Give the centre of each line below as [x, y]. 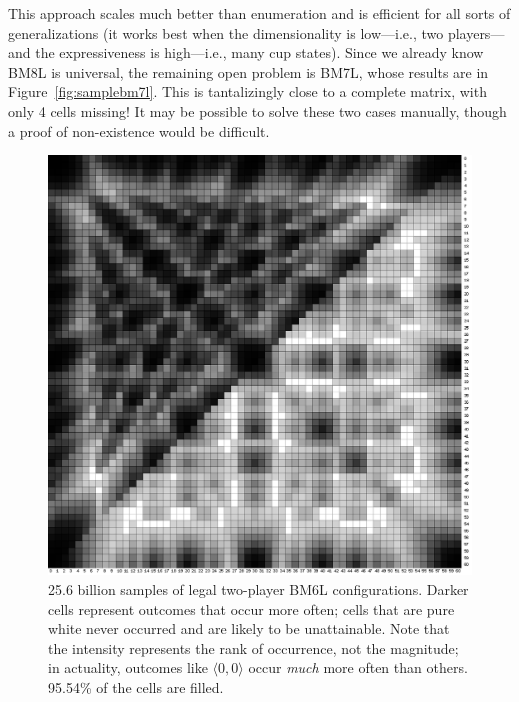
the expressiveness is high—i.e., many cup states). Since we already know [259, 52]
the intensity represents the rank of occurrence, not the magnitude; [253, 647]
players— [476, 32]
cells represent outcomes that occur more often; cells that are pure [251, 608]
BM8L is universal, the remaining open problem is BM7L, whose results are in [248, 71]
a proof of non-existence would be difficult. [139, 130]
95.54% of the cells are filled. [136, 686]
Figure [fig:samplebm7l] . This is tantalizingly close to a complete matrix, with [247, 91]
